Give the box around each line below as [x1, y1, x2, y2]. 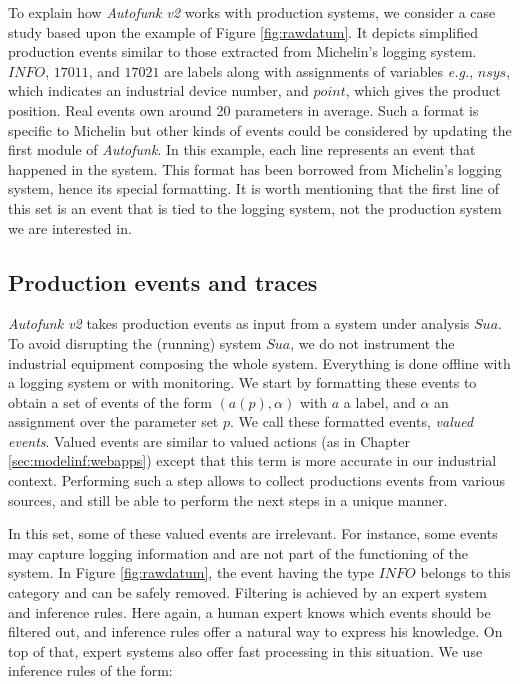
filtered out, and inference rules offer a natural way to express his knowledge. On [8, 621, 503, 642]
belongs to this [420, 562, 511, 583]
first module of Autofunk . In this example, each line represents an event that [8, 139, 476, 160]
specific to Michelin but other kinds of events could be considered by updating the [8, 119, 512, 140]
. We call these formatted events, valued [230, 411, 474, 432]
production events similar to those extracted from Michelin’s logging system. [8, 41, 477, 62]
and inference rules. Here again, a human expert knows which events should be [8, 601, 491, 622]
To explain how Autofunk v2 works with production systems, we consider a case [8, 2, 496, 22]
